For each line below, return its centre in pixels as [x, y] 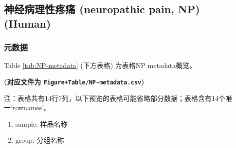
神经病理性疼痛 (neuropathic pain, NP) [102, 9]
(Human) [27, 23]
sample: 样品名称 [41, 123]
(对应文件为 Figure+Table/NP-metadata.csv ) [74, 81]
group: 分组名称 [40, 140]
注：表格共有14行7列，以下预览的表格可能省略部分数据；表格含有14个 [115, 98]
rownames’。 [32, 107]
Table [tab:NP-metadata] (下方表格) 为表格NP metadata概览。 [100, 65]
